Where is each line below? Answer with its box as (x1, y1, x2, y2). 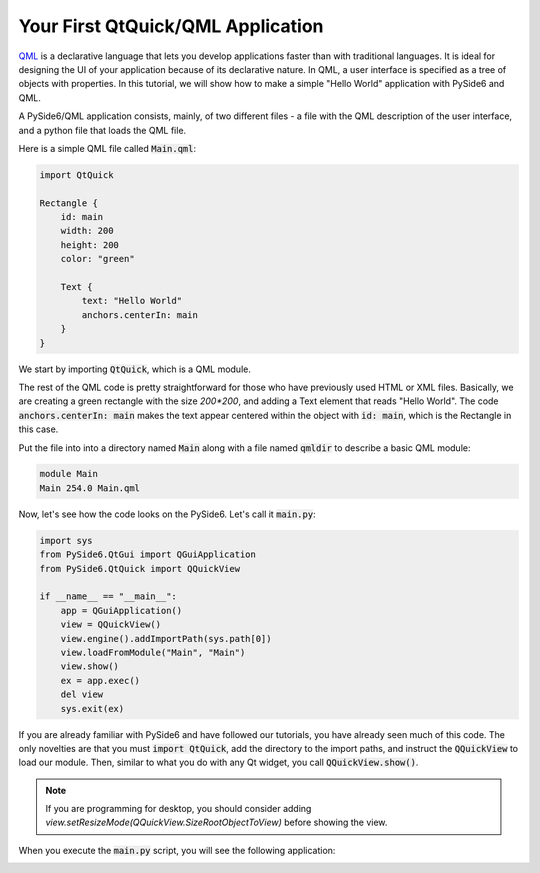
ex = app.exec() (60, 675, 140, 686)
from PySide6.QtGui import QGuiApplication (39, 549, 257, 560)
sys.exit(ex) (60, 703, 125, 714)
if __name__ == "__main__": (39, 591, 177, 602)
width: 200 (60, 225, 114, 237)
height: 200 (60, 239, 120, 250)
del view (60, 689, 104, 700)
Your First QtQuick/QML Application (18, 15, 324, 37)
